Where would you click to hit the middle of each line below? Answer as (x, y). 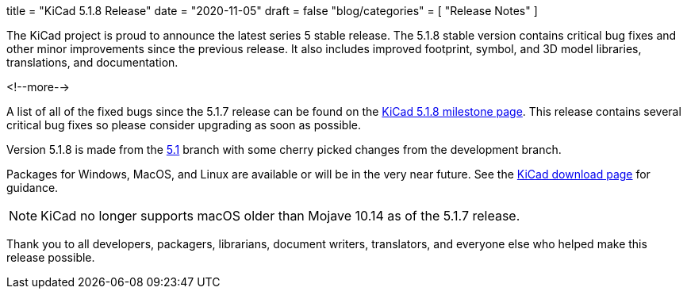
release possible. (51, 257)
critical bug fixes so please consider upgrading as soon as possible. (184, 125)
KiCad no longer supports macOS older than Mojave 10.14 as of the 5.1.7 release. (280, 216)
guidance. (33, 188)
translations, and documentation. (92, 62)
